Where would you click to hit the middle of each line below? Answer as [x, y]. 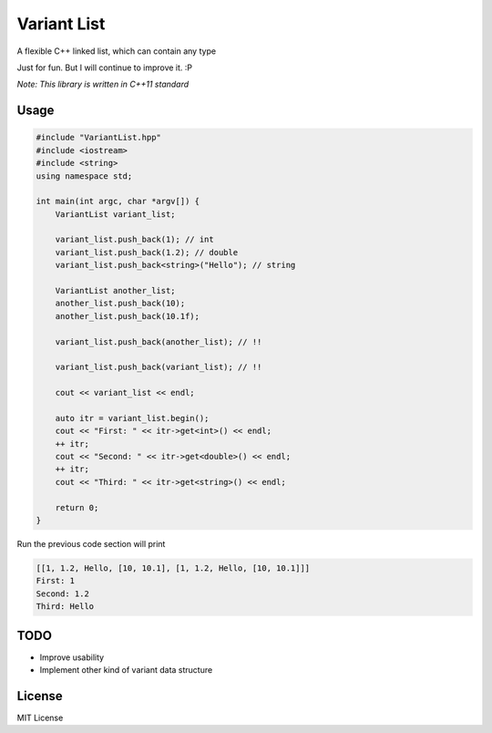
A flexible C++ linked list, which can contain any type [117, 51]
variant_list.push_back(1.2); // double [147, 252]
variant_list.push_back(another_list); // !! [159, 341]
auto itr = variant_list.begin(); [132, 418]
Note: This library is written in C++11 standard [103, 84]
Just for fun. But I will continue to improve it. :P [105, 67]
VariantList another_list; [116, 291]
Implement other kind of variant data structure [126, 670]
